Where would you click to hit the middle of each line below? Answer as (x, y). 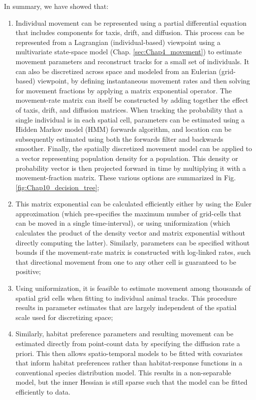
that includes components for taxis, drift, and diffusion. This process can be (130, 32)
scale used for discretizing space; (64, 317)
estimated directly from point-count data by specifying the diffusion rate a (128, 343)
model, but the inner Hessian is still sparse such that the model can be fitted (131, 382)
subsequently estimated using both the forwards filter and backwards (119, 139)
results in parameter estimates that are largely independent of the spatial (126, 307)
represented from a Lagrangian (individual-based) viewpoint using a (118, 42)
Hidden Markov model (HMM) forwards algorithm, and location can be (123, 129)
